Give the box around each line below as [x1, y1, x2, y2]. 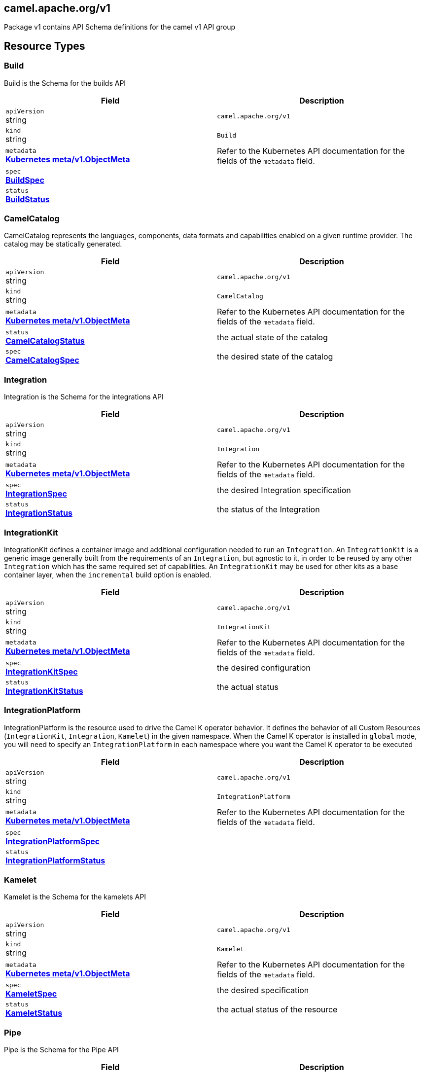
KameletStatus [5, 1008, 63, 1018]
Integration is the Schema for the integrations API [4, 393, 164, 401]
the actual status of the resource [217, 1004, 338, 1014]
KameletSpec [5, 989, 57, 999]
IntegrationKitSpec [5, 666, 78, 677]
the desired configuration [217, 663, 311, 673]
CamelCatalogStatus [5, 336, 85, 346]
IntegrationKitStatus [5, 685, 83, 696]
